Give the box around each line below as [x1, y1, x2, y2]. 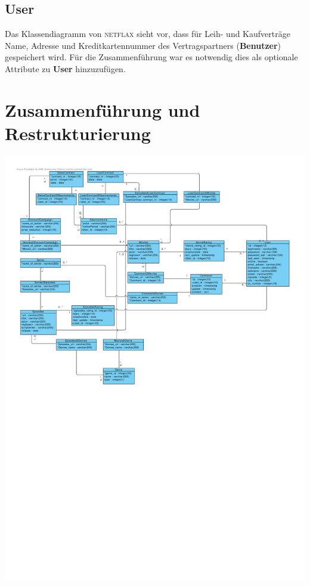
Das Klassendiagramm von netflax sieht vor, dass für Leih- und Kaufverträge [5, 27, 290, 40]
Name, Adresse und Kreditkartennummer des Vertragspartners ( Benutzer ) [5, 39, 281, 51]
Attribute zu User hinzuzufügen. [5, 62, 126, 75]
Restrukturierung [5, 120, 151, 145]
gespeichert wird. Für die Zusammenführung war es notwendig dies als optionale [5, 51, 298, 63]
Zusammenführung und [5, 97, 200, 122]
